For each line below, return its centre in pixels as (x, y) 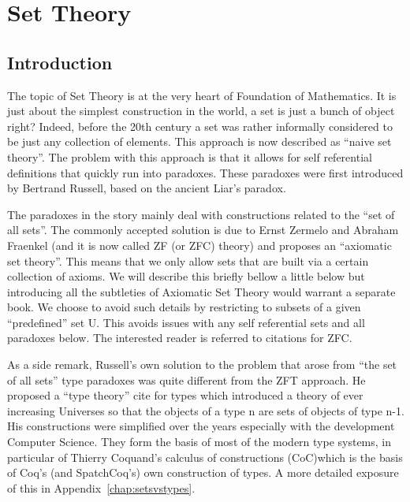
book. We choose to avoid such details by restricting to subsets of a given (184, 307)
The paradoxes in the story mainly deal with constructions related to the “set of (201, 214)
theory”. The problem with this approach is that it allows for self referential (190, 156)
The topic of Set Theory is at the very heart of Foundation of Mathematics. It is (202, 95)
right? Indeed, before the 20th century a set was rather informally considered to (200, 126)
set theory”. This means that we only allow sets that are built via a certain (188, 260)
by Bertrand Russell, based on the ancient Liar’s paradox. (147, 188)
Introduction (60, 62)
